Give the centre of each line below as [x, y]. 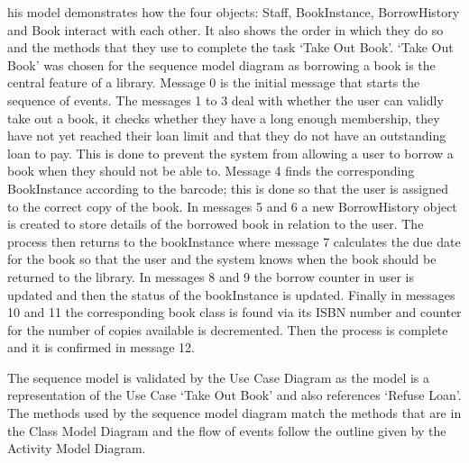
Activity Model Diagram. [77, 448]
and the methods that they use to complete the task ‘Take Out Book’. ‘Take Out [230, 47]
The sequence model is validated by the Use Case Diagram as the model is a [219, 377]
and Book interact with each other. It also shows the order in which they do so [225, 29]
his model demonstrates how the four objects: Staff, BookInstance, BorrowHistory [234, 12]
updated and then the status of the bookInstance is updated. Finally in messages [231, 294]
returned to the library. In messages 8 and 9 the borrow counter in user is [211, 276]
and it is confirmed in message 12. [101, 347]
